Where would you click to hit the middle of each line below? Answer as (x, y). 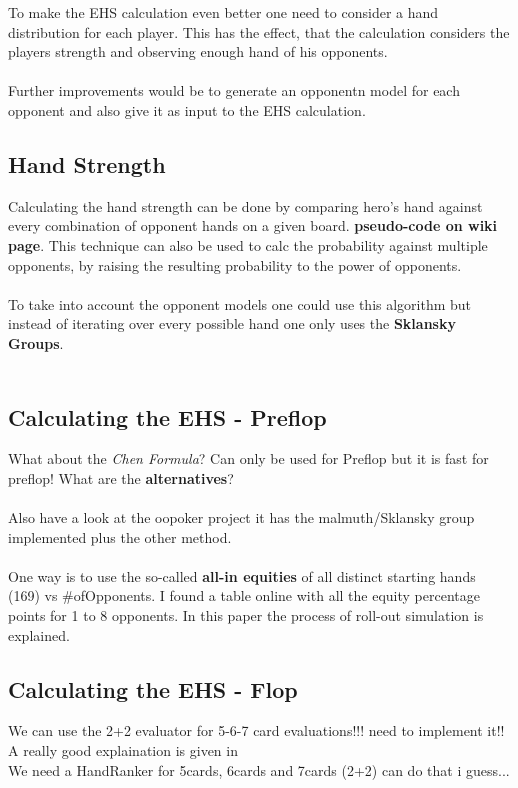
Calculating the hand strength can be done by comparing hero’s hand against (245, 205)
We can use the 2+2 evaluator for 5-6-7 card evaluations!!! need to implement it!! (256, 730)
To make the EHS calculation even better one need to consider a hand (223, 12)
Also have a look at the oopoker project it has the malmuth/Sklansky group (241, 517)
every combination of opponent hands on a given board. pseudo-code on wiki (253, 225)
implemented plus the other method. (120, 536)
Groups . (36, 342)
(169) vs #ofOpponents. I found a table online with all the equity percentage (244, 595)
